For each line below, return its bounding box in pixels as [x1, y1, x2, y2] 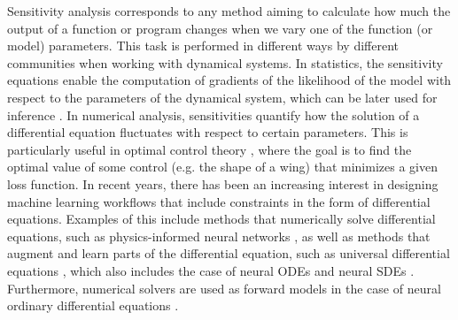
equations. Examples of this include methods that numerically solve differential [7, 210, 436, 228]
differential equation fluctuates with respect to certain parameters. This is [7, 123, 408, 141]
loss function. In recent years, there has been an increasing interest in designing [7, 174, 439, 193]
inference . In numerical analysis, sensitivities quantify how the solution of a [7, 105, 420, 124]
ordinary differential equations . [7, 296, 179, 315]
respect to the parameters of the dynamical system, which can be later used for [7, 88, 438, 106]
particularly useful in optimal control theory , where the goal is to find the [7, 140, 412, 158]
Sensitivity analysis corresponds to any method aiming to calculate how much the [7, 2, 451, 19]
